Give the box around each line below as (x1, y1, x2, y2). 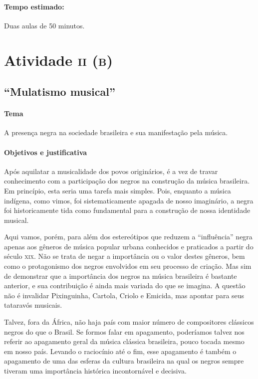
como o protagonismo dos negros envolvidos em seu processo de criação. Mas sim (4, 261, 252, 271)
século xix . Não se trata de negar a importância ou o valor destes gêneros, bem (4, 251, 245, 261)
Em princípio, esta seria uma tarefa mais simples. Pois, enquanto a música (4, 185, 231, 195)
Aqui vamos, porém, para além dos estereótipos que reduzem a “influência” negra (4, 231, 253, 242)
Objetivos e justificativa (4, 147, 87, 157)
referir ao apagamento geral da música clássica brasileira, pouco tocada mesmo (4, 336, 245, 347)
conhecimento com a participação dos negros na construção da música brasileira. (4, 176, 250, 186)
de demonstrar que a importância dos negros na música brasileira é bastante (4, 270, 237, 281)
